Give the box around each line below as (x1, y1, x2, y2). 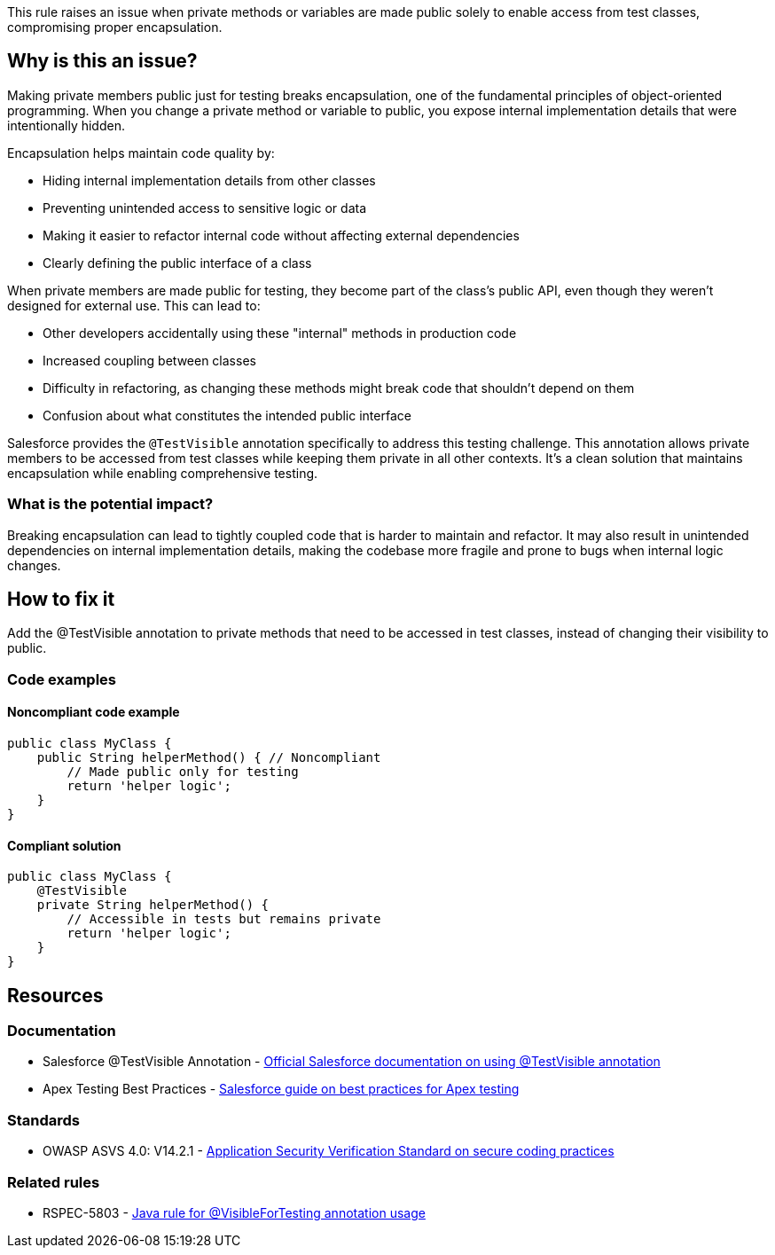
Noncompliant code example (7, 704, 180, 720)
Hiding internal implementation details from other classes (43, 172, 376, 188)
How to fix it (7, 588, 115, 611)
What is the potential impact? (7, 495, 214, 514)
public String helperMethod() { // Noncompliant (36, 750, 381, 765)
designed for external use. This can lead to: (7, 297, 261, 313)
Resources (7, 984, 104, 1007)
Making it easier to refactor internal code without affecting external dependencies (43, 227, 520, 243)
